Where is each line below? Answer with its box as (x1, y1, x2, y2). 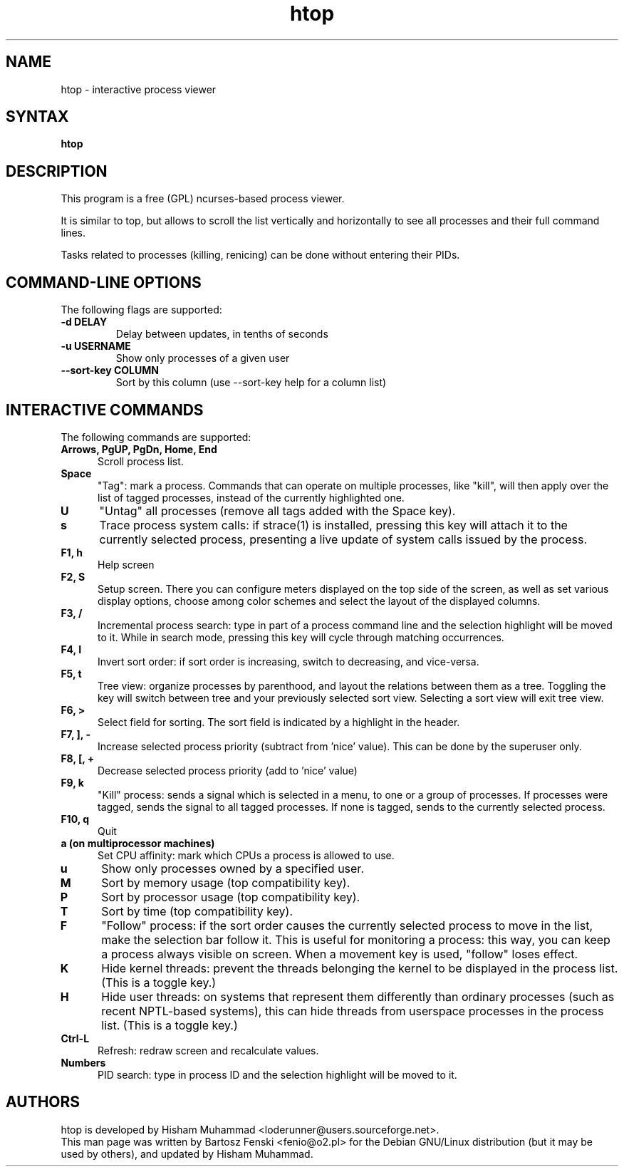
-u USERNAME (61, 340, 131, 353)
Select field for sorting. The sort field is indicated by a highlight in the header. (98, 715, 460, 728)
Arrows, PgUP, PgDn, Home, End (61, 442, 217, 455)
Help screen (98, 558, 155, 571)
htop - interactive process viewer (61, 83, 217, 95)
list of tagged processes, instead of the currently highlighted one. (98, 491, 405, 504)
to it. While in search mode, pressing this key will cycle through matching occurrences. (98, 631, 504, 643)
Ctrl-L (61, 1032, 90, 1044)
